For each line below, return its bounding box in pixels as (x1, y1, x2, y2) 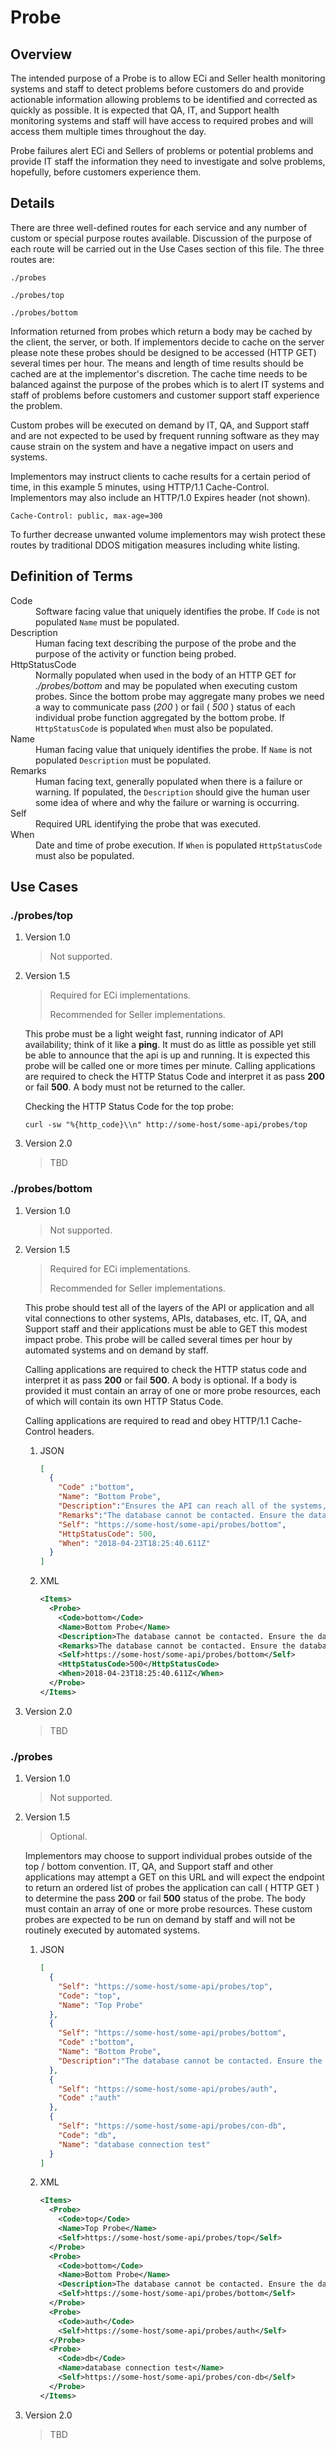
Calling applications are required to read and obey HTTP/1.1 (24, 1414, 270, 1426)
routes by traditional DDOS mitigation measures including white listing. (10, 539, 301, 551)
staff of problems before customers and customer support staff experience (10, 389, 320, 401)
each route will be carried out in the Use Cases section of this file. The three (10, 242, 325, 255)
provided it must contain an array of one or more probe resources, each (24, 1384, 321, 1396)
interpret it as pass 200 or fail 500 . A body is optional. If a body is (24, 1374, 298, 1386)
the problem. (10, 399, 63, 411)
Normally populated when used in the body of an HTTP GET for (35, 669, 297, 681)
